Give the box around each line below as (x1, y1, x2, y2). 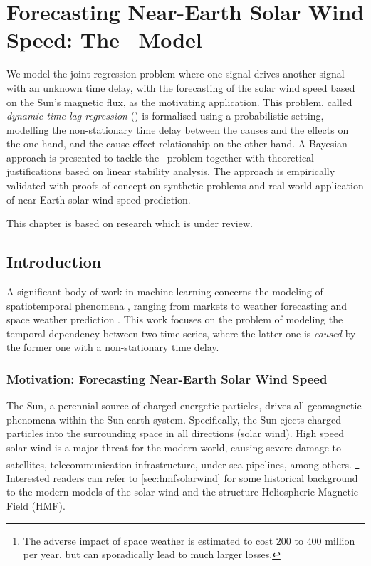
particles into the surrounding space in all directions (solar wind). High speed (6, 426, 344, 441)
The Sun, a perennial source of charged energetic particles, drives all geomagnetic (6, 398, 362, 413)
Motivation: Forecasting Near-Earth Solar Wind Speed (6, 370, 328, 387)
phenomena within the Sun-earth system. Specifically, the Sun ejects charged (6, 412, 342, 426)
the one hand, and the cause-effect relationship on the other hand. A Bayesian (6, 136, 348, 151)
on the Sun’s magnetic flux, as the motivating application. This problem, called (6, 94, 352, 109)
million (325, 533, 355, 547)
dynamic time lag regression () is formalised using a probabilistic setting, (6, 108, 324, 123)
